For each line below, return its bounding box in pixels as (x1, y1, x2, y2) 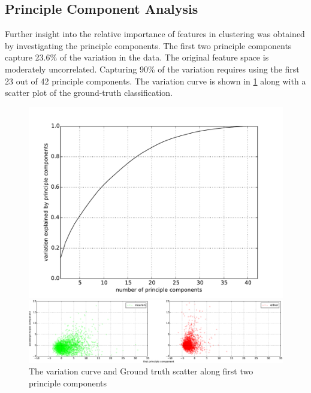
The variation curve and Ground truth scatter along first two (29, 365, 253, 377)
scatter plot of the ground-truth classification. (5, 86, 173, 99)
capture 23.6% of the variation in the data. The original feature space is (5, 51, 269, 64)
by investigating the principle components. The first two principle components (5, 39, 292, 52)
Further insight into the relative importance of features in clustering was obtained (5, 28, 305, 40)
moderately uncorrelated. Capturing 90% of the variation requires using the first (5, 62, 300, 75)
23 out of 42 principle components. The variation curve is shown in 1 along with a (5, 74, 306, 87)
